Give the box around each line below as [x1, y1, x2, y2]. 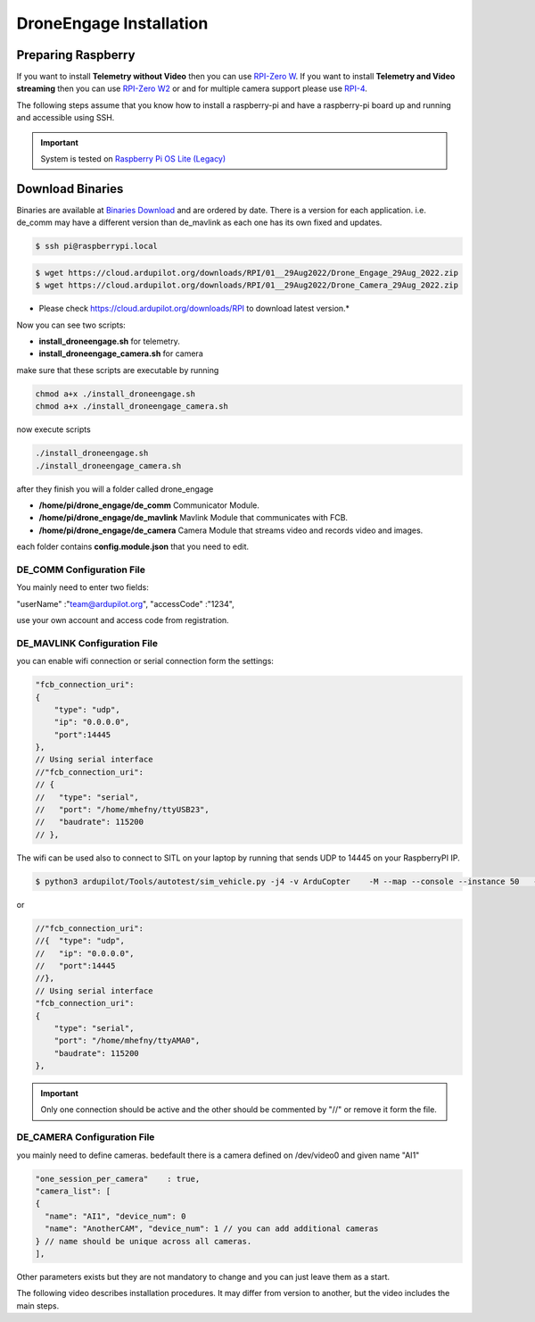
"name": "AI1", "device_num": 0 [45, 1210, 186, 1221]
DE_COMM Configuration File [16, 563, 146, 576]
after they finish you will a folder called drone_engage [16, 483, 214, 495]
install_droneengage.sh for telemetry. [38, 336, 180, 347]
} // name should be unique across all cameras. [35, 1236, 252, 1246]
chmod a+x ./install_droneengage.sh [35, 388, 196, 399]
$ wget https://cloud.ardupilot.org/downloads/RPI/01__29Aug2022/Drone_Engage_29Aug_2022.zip [35, 268, 459, 278]
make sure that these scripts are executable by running [16, 364, 219, 375]
